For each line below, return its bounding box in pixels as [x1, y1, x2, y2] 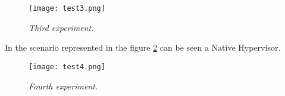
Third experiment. [29, 21, 94, 33]
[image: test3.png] [29, 4, 105, 13]
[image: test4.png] [29, 62, 105, 71]
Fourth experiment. [29, 79, 98, 92]
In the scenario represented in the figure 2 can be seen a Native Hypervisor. [5, 41, 281, 54]
